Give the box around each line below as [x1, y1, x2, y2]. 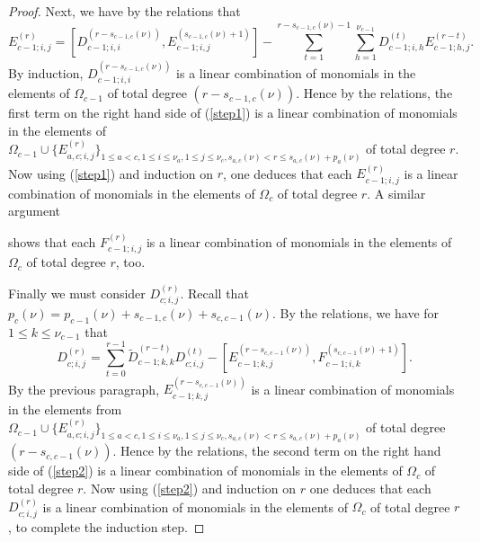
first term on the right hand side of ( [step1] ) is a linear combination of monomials [8, 103, 458, 122]
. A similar [367, 183, 426, 202]
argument [8, 201, 60, 220]
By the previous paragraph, [8, 379, 160, 398]
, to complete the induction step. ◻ [8, 517, 205, 536]
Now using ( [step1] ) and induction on [8, 164, 214, 182]
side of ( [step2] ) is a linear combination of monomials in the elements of [8, 461, 403, 480]
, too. [115, 253, 146, 271]
